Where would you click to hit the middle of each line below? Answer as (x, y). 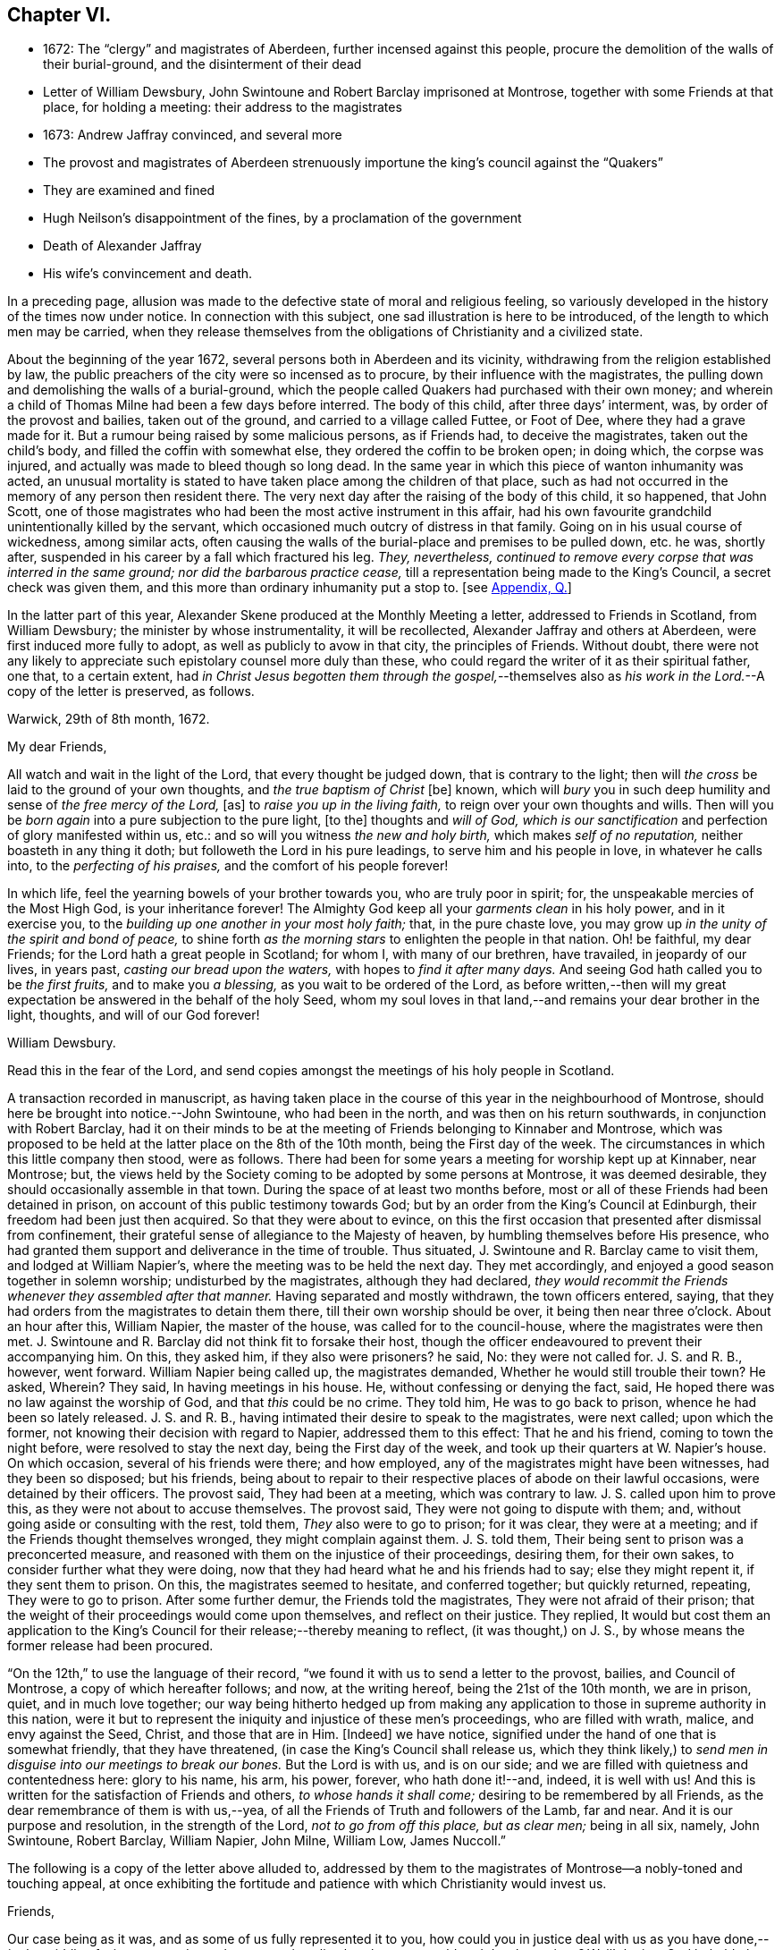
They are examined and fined (129, 191)
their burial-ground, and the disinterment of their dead (202, 64)
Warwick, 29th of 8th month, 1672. (109, 719)
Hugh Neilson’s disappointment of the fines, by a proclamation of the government (282, 218)
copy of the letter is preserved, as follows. (131, 691)
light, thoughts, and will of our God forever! (134, 1015)
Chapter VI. (59, 15)
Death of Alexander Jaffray (122, 246)
